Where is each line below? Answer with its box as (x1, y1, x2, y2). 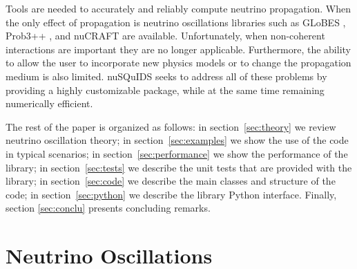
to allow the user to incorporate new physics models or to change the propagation (6, 55, 351, 70)
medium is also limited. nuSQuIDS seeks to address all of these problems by (6, 68, 327, 83)
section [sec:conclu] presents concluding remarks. (6, 201, 211, 215)
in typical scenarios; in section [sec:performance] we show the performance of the (6, 146, 348, 160)
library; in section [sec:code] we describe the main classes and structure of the (6, 174, 336, 188)
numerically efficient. (6, 96, 93, 111)
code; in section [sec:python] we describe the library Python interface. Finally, (6, 187, 337, 201)
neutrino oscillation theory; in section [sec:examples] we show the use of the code (6, 133, 349, 147)
